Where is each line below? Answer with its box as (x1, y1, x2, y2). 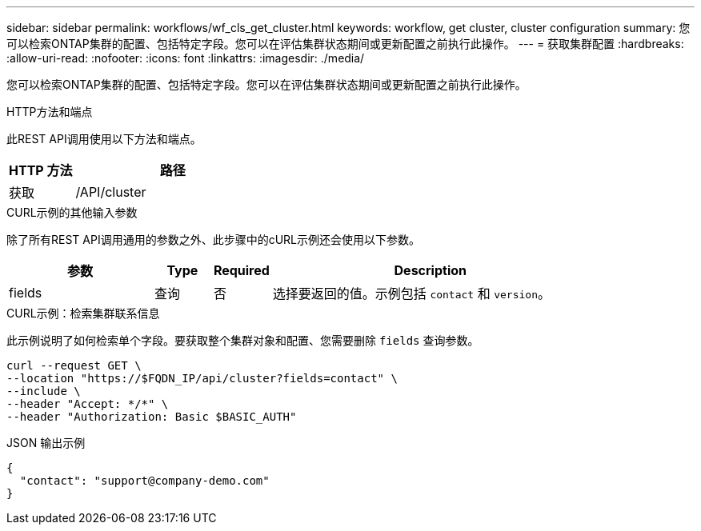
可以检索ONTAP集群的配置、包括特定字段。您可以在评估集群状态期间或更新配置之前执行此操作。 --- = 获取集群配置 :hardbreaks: (6, 37, 684, 50)
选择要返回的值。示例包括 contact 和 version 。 (272, 285, 551, 301)
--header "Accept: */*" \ (6, 397, 169, 410)
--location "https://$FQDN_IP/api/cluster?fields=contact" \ (6, 372, 398, 385)
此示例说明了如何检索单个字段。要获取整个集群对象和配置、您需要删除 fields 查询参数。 (6, 333, 479, 347)
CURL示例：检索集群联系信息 (6, 306, 160, 320)
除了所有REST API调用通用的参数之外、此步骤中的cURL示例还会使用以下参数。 (6, 233, 421, 246)
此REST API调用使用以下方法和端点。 (6, 132, 202, 146)
